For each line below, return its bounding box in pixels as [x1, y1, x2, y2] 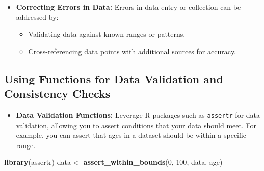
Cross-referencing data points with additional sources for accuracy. [28, 45, 236, 56]
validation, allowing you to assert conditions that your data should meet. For [16, 119, 257, 130]
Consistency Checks [4, 86, 111, 102]
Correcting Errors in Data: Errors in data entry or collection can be [16, 2, 241, 12]
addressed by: [16, 11, 59, 22]
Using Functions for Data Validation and [4, 70, 223, 86]
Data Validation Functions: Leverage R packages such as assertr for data [16, 109, 260, 120]
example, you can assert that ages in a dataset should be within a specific [16, 130, 246, 140]
